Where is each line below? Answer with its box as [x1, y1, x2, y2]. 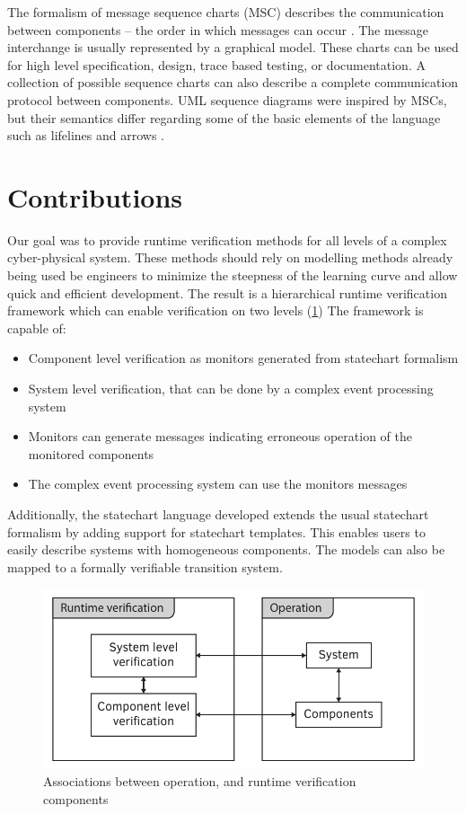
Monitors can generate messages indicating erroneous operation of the [28, 427, 412, 446]
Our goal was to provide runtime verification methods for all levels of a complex [7, 230, 447, 249]
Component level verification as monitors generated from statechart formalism [28, 349, 459, 367]
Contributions [7, 178, 183, 215]
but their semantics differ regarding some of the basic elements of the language [7, 108, 441, 127]
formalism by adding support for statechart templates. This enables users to [7, 522, 426, 541]
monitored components [28, 444, 154, 463]
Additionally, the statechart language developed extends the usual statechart [7, 505, 429, 523]
